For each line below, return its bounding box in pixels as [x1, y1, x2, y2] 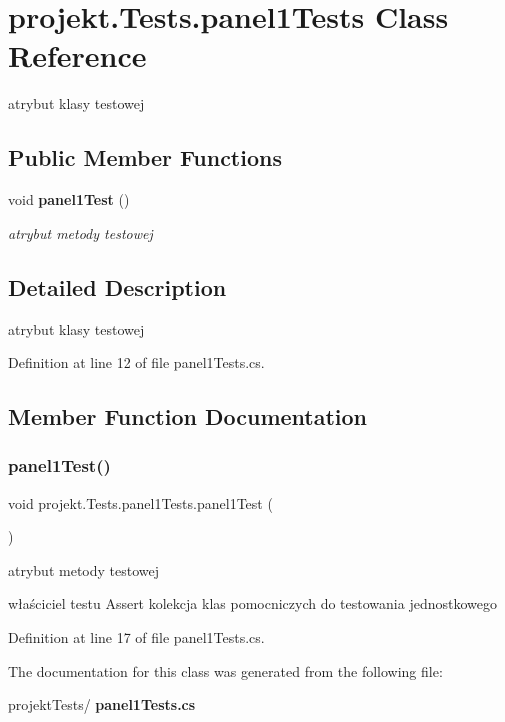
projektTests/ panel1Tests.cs [8, 694, 196, 715]
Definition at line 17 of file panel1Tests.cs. [8, 627, 265, 648]
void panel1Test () [8, 189, 130, 210]
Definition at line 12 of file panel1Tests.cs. [8, 352, 265, 373]
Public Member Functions [8, 142, 282, 173]
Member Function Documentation [8, 401, 368, 432]
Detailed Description [8, 271, 227, 302]
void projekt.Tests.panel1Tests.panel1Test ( [8, 492, 273, 513]
